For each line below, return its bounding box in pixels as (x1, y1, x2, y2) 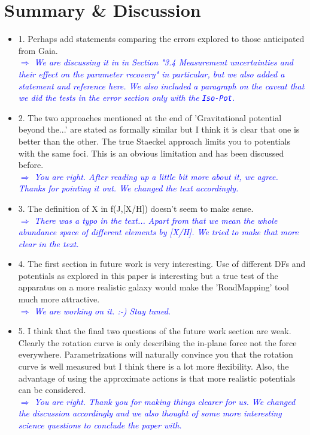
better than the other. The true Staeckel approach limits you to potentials (18, 134, 290, 147)
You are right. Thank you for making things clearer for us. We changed (34, 395, 296, 407)
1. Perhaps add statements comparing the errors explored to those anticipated (18, 32, 305, 45)
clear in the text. (18, 237, 79, 250)
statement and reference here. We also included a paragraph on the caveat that (18, 79, 305, 92)
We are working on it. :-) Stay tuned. (34, 304, 171, 317)
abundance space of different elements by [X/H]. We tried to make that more (18, 226, 299, 238)
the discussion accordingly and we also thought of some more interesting (18, 407, 282, 419)
